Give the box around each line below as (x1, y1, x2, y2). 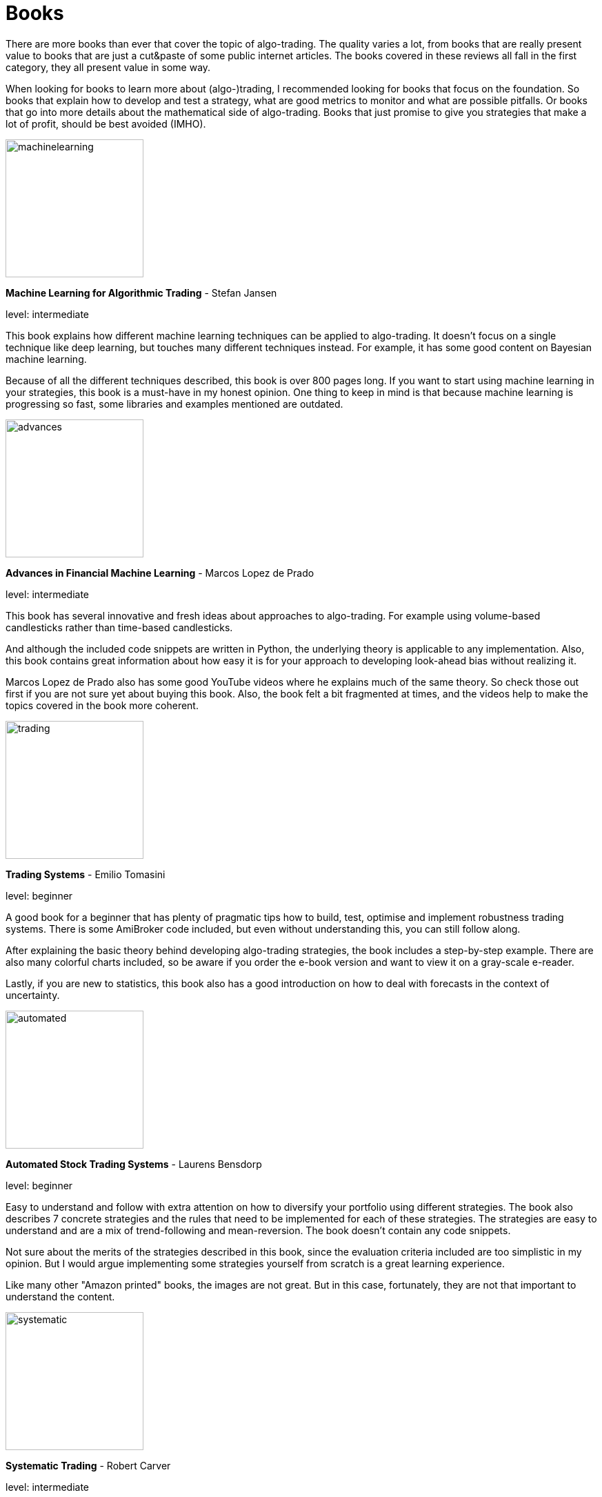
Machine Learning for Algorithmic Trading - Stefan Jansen (6, 286, 277, 299)
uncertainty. (6, 989, 60, 1001)
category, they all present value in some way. (6, 61, 211, 73)
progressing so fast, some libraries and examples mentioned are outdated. (6, 397, 343, 410)
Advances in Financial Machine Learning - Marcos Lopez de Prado (6, 566, 314, 579)
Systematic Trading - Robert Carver (6, 1459, 171, 1471)
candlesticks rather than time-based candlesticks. (6, 621, 233, 633)
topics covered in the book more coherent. (6, 699, 199, 711)
